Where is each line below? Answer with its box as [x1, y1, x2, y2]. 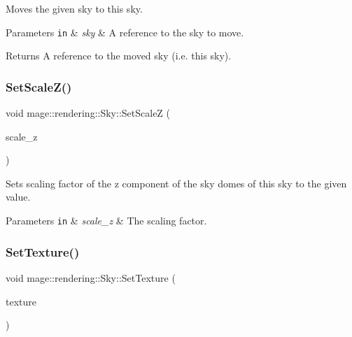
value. [6, 189, 31, 204]
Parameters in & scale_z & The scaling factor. [6, 213, 207, 228]
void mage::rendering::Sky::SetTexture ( [6, 270, 176, 285]
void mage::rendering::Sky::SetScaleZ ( [6, 106, 171, 120]
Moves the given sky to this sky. [6, 1, 143, 15]
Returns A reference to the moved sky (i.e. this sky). [6, 48, 232, 63]
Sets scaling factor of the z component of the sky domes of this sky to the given [6, 175, 347, 190]
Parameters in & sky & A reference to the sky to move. [6, 24, 244, 39]
